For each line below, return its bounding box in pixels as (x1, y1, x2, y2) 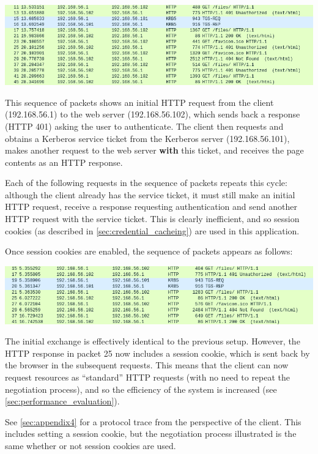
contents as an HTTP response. (5, 155, 123, 168)
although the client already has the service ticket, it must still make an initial (5, 188, 295, 201)
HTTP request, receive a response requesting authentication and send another (5, 200, 297, 213)
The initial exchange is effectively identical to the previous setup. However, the (5, 335, 300, 348)
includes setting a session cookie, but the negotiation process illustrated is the (5, 427, 297, 440)
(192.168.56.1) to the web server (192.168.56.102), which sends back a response (5, 108, 300, 121)
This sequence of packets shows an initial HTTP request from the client (5, 95, 274, 108)
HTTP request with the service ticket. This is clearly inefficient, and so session (5, 212, 300, 225)
